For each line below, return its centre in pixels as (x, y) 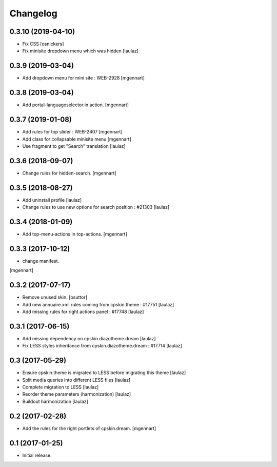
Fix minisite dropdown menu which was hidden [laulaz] (80, 51)
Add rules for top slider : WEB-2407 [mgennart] (72, 132)
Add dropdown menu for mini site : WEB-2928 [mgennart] (83, 78)
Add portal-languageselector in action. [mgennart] (76, 105)
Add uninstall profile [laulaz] (52, 200)
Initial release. (37, 455)
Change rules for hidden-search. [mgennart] (69, 173)
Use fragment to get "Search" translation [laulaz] (74, 146)
